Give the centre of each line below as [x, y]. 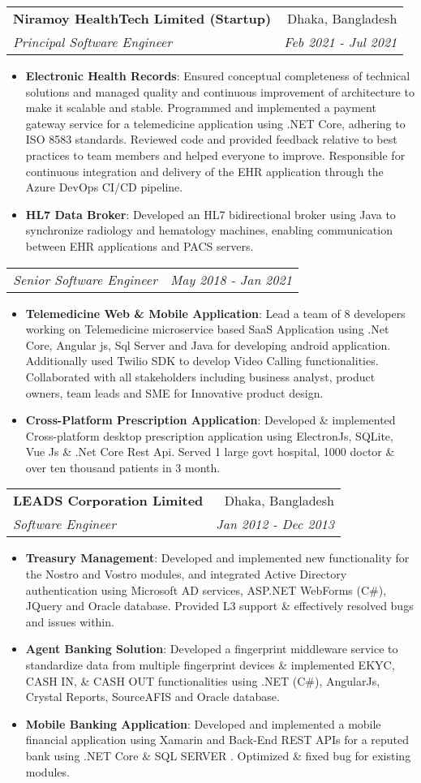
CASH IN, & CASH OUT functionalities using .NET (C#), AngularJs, [203, 680]
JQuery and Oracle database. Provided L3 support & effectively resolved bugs [219, 606]
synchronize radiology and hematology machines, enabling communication [209, 230]
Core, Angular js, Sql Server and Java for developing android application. [208, 344]
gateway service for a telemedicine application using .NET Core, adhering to [215, 123]
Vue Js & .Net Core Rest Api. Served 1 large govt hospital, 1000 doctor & [210, 452]
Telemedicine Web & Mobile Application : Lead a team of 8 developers [215, 313]
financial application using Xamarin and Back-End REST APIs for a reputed [217, 740]
